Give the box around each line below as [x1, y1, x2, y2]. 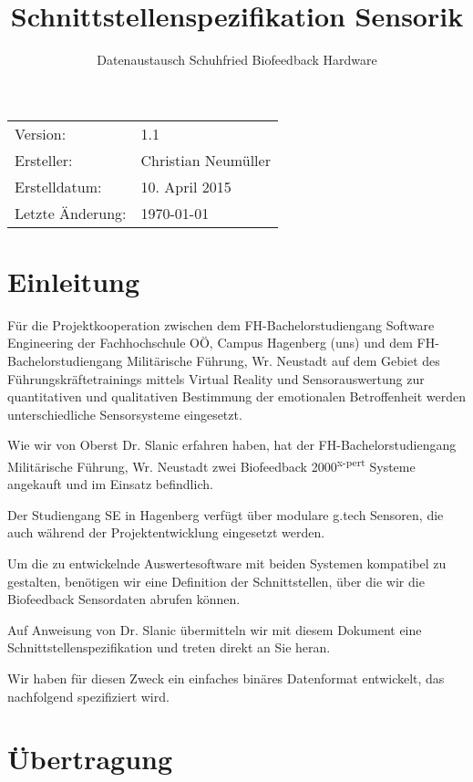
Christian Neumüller [140, 149, 271, 171]
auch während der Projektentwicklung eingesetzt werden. [7, 523, 325, 542]
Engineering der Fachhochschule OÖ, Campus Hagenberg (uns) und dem [7, 333, 413, 352]
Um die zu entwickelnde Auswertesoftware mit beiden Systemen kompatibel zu [7, 554, 447, 573]
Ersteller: [15, 149, 73, 171]
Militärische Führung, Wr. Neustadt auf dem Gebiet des [126, 351, 440, 370]
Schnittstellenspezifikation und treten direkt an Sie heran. [7, 638, 331, 657]
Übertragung [7, 740, 173, 777]
